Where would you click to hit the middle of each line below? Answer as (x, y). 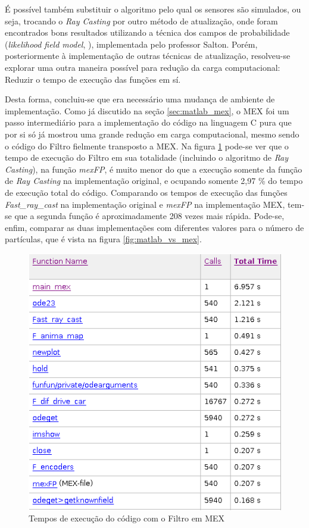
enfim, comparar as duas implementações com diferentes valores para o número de (154, 227)
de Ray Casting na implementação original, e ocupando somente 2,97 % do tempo (154, 181)
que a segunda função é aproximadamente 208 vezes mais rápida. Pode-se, (149, 216)
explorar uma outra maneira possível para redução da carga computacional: (143, 67)
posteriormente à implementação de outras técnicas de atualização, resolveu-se (148, 56)
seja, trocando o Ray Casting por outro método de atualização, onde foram (141, 21)
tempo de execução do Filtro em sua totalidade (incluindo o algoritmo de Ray (147, 157)
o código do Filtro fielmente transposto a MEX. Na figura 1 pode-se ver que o (147, 146)
